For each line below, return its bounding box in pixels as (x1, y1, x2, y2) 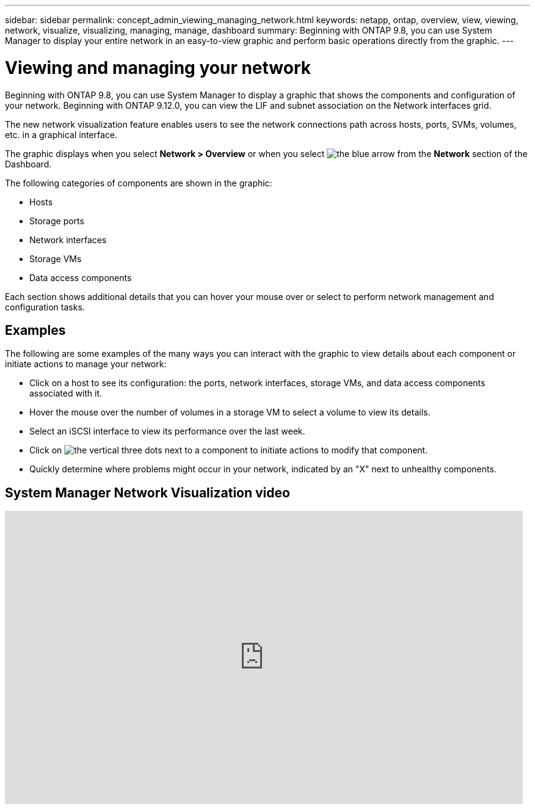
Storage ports (29, 215, 84, 226)
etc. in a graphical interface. (5, 129, 118, 140)
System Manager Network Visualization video (5, 485, 290, 500)
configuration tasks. (5, 301, 85, 312)
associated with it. (29, 388, 103, 399)
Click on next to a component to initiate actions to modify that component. (29, 445, 428, 456)
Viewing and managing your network (5, 57, 311, 78)
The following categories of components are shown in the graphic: (5, 177, 272, 188)
